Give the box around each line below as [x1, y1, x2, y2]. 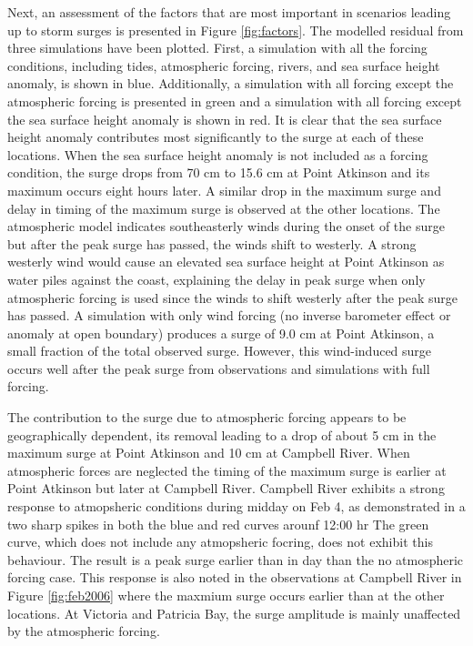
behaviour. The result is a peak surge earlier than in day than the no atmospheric [7, 550, 464, 569]
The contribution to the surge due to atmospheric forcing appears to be [7, 408, 407, 427]
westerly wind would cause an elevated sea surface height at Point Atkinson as [7, 252, 445, 271]
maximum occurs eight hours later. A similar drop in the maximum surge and [7, 180, 441, 199]
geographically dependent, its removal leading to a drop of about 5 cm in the [7, 425, 437, 444]
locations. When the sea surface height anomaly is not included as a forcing [7, 145, 428, 164]
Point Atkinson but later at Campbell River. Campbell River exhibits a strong [7, 479, 445, 498]
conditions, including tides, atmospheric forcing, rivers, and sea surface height [7, 56, 440, 75]
